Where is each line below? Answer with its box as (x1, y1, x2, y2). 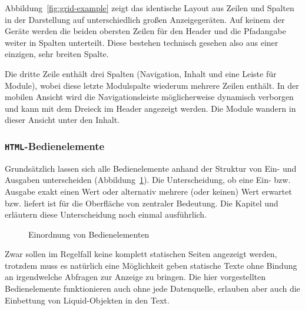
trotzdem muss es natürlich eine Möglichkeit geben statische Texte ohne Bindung (5, 259, 297, 271)
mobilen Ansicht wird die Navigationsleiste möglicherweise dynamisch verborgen (5, 91, 294, 103)
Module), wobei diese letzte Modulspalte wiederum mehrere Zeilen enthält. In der (5, 79, 299, 91)
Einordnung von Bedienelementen (28, 228, 150, 240)
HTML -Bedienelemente (5, 138, 105, 153)
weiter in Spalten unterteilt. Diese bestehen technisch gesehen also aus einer (5, 36, 279, 48)
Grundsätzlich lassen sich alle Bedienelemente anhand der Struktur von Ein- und (5, 162, 297, 174)
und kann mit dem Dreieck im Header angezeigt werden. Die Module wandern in (5, 102, 296, 114)
